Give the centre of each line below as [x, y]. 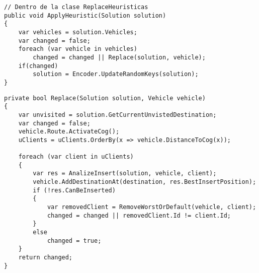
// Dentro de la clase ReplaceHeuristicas [76, 7]
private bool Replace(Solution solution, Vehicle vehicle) [105, 98]
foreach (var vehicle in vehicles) [78, 49]
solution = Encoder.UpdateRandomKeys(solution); [116, 74]
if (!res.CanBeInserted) [74, 190]
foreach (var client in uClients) [76, 157]
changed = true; [74, 241]
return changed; [46, 258]
